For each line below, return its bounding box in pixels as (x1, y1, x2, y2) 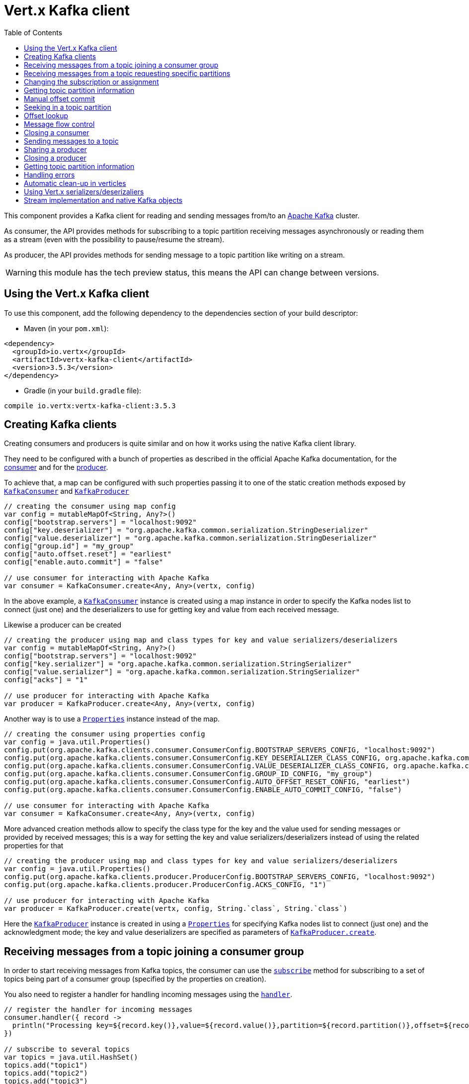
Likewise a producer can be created (4, 621, 122, 630)
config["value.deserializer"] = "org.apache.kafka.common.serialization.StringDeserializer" (4, 534, 377, 542)
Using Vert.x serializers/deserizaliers (24, 187, 144, 196)
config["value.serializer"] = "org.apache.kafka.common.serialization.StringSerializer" (4, 668, 360, 676)
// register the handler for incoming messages (4, 1005, 193, 1014)
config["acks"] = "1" (4, 676, 88, 684)
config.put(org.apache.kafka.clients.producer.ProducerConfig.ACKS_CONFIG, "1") (4, 881, 327, 889)
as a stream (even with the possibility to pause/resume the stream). (4, 235, 225, 244)
